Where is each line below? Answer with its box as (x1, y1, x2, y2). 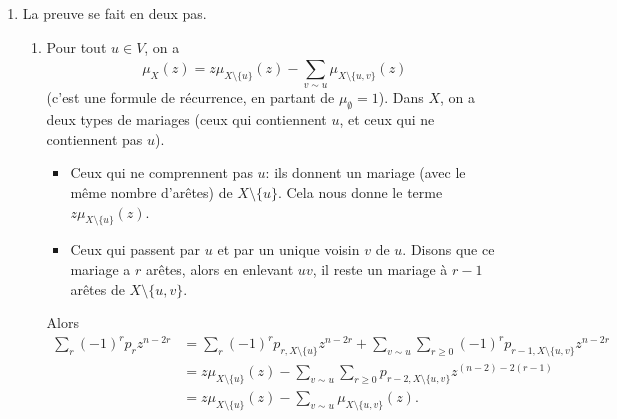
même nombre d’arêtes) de (70, 181, 233, 202)
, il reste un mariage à (312, 258, 448, 279)
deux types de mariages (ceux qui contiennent (46, 109, 327, 130)
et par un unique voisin (217, 239, 360, 260)
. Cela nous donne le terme (277, 181, 443, 202)
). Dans (378, 87, 424, 108)
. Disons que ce (402, 239, 495, 260)
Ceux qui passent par (70, 239, 201, 260)
